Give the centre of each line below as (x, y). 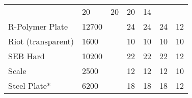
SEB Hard (26, 56)
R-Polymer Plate (38, 26)
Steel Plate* (30, 85)
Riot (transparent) (41, 41)
